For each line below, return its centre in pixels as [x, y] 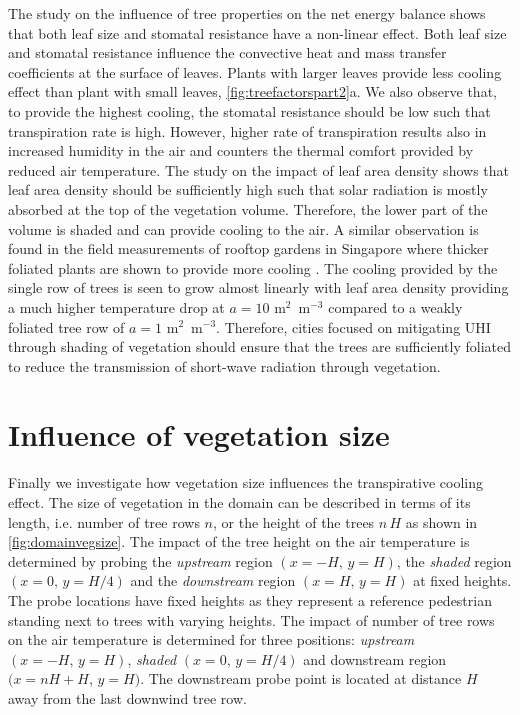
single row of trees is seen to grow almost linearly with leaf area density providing [258, 287]
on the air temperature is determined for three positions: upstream [211, 639]
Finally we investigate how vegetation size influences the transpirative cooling [246, 482]
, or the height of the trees [293, 521]
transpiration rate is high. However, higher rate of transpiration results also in [247, 130]
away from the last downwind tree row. [127, 697]
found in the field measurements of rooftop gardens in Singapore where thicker [248, 248]
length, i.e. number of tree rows [104, 521]
